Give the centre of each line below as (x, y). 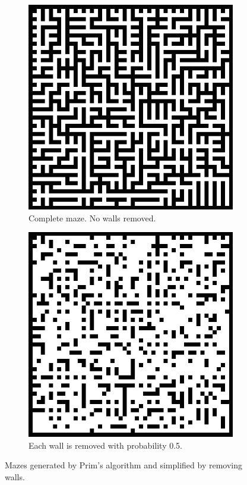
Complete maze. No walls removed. (92, 218)
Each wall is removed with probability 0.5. (105, 445)
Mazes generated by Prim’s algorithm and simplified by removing (123, 465)
